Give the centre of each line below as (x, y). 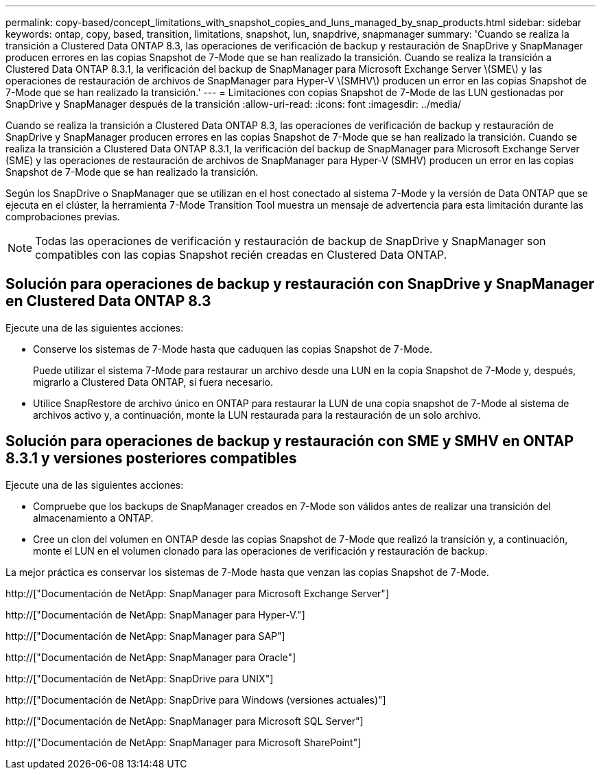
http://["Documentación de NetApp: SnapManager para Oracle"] (151, 657)
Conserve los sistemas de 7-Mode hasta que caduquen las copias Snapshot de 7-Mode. (233, 349)
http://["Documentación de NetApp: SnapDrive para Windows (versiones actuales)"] (196, 699)
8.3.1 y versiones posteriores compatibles (151, 459)
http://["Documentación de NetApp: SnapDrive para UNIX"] (140, 678)
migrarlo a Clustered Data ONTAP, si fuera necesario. (153, 382)
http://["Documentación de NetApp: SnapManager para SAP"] (145, 636)
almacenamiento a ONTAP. (93, 518)
